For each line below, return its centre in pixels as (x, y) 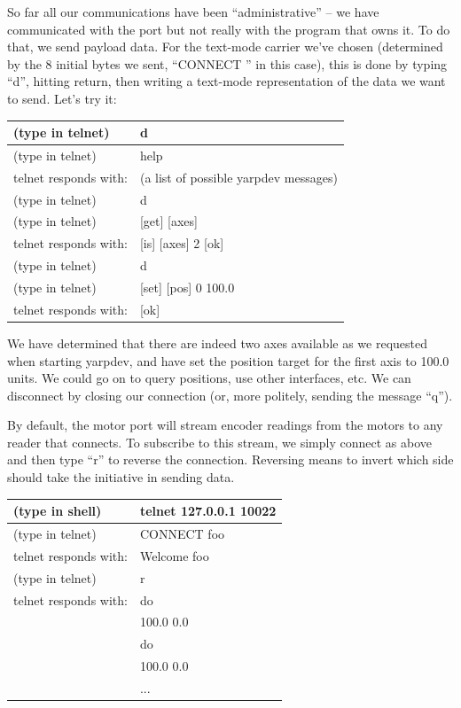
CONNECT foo (182, 533)
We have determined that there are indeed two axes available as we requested (217, 342)
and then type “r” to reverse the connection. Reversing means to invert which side (230, 459)
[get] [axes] (168, 221)
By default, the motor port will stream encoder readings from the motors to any (225, 425)
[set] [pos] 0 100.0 (187, 287)
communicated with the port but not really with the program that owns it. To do (229, 29)
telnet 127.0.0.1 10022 (208, 511)
